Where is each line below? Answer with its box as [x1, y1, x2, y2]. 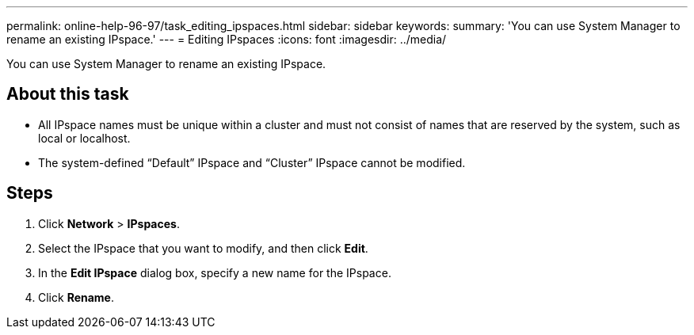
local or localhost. [38, 131, 131, 145]
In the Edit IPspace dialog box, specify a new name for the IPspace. [38, 265, 391, 280]
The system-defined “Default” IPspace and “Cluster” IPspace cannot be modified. [38, 155, 466, 169]
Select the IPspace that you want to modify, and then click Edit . [38, 241, 368, 255]
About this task [6, 84, 129, 105]
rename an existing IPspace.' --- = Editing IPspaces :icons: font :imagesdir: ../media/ [6, 32, 447, 46]
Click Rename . [38, 290, 115, 304]
